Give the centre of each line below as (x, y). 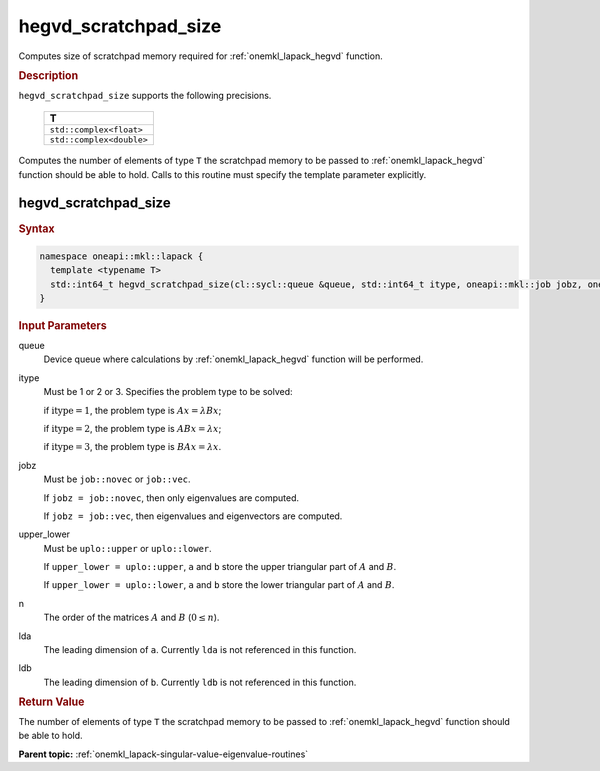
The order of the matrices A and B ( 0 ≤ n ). (131, 617)
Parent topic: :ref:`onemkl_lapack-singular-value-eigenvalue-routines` (163, 754)
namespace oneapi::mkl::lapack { (121, 256)
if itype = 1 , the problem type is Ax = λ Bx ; (132, 410)
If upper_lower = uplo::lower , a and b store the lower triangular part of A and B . (219, 585)
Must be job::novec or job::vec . (117, 479)
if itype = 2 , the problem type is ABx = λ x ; (132, 428)
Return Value (51, 702)
